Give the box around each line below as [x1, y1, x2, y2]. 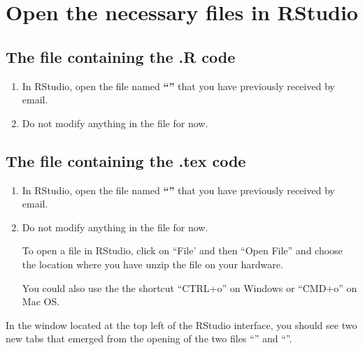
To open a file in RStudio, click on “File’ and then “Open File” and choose [22, 243, 343, 258]
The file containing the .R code [6, 45, 236, 67]
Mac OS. [22, 294, 60, 309]
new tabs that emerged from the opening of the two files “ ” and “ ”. [6, 331, 292, 346]
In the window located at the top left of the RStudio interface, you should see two [6, 317, 357, 332]
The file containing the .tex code [6, 150, 246, 171]
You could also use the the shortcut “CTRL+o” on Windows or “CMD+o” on [22, 280, 357, 295]
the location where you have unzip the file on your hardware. [22, 256, 283, 271]
